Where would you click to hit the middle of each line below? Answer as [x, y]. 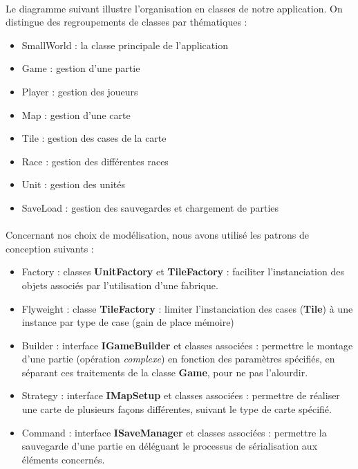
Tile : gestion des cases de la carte [94, 138]
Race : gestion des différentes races [95, 161]
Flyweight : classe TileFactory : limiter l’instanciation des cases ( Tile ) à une [187, 308]
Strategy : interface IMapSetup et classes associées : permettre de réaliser [181, 395]
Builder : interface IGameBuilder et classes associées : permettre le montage [187, 345]
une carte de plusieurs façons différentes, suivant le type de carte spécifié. [177, 409]
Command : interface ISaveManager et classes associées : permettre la [174, 432]
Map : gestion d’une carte [76, 114]
